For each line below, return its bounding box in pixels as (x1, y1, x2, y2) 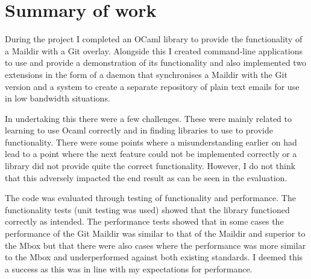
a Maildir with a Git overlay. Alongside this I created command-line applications (5, 44, 303, 57)
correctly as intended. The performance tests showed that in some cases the (5, 215, 284, 228)
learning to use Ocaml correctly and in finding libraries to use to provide (5, 124, 273, 136)
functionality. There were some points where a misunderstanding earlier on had (5, 135, 297, 148)
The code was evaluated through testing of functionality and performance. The (5, 191, 296, 204)
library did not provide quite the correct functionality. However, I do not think (5, 159, 296, 172)
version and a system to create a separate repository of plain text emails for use (5, 80, 300, 92)
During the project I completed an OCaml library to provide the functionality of (5, 33, 303, 45)
